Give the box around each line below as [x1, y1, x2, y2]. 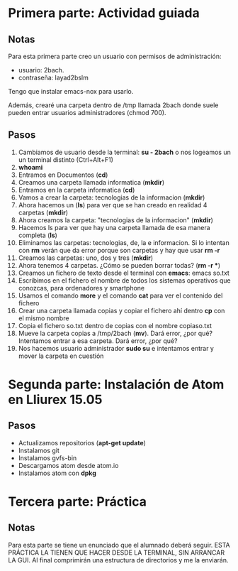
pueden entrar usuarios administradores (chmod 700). [8, 109, 166, 116]
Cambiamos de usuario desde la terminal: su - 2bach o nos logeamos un [18, 148, 231, 156]
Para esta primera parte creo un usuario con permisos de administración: [8, 52, 222, 60]
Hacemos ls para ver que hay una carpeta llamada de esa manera [18, 223, 211, 232]
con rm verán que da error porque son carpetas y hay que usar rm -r [18, 246, 220, 254]
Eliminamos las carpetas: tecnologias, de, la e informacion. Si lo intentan [18, 238, 229, 246]
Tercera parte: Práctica [8, 494, 147, 509]
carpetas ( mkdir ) [18, 208, 68, 217]
